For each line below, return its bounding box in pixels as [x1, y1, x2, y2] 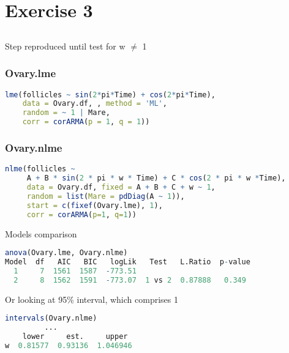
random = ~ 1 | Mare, [22, 108, 110, 117]
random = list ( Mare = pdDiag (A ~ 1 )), [26, 191, 185, 201]
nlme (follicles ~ [5, 165, 75, 174]
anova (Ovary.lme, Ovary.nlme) [5, 248, 128, 258]
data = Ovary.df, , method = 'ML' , [22, 99, 167, 108]
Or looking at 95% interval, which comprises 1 [5, 292, 178, 305]
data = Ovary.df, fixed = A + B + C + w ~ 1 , [26, 183, 216, 192]
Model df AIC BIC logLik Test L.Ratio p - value [5, 258, 250, 267]
